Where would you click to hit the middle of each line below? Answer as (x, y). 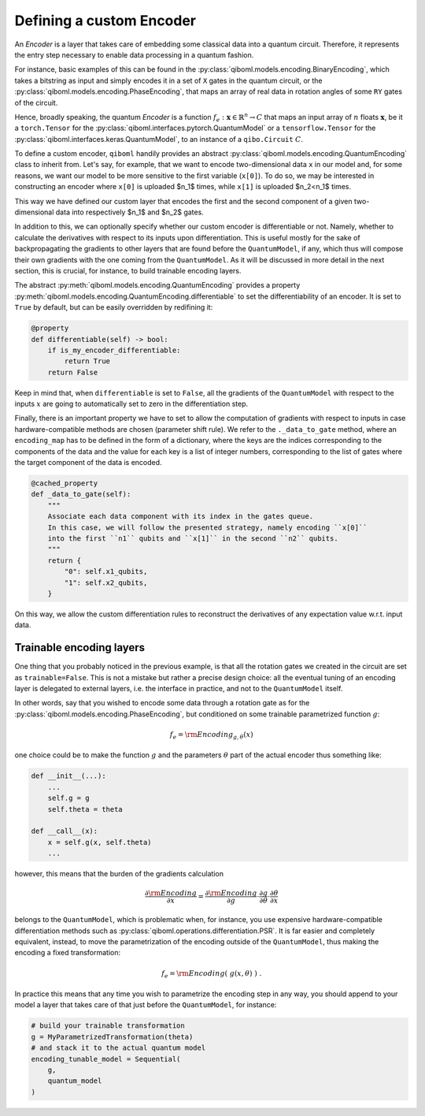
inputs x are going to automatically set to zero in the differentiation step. (131, 404)
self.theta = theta (85, 809)
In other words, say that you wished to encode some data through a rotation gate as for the (162, 703)
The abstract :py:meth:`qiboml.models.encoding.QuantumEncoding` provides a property (157, 285)
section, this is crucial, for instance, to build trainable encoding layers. (128, 270)
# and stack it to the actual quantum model (118, 1048)
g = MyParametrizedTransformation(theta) (112, 1037)
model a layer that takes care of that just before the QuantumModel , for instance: (146, 1005)
